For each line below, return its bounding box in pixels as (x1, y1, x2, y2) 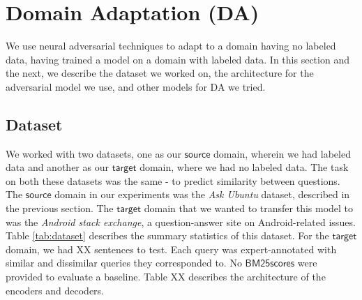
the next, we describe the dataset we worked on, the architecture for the (6, 66, 314, 80)
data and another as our (6, 160, 109, 174)
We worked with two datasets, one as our (6, 146, 181, 160)
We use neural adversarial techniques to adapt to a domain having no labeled (6, 38, 336, 53)
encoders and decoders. (6, 283, 105, 297)
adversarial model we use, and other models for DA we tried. (6, 79, 266, 93)
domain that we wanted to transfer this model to (144, 201, 354, 216)
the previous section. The (6, 201, 114, 216)
